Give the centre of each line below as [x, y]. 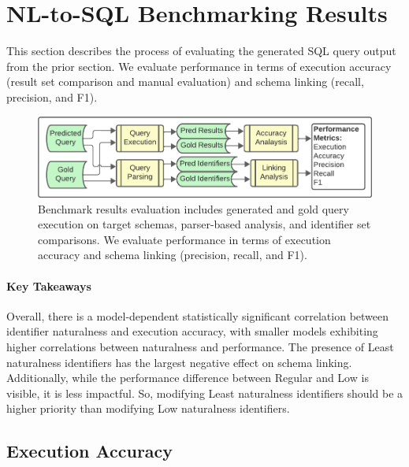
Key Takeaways [49, 285]
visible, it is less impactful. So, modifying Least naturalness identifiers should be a [205, 393]
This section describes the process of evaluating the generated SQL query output [201, 51]
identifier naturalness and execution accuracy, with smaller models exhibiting [192, 331]
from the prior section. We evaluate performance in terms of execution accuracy [199, 66]
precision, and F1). [52, 96]
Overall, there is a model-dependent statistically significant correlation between [198, 315]
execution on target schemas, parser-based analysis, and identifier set [204, 224]
